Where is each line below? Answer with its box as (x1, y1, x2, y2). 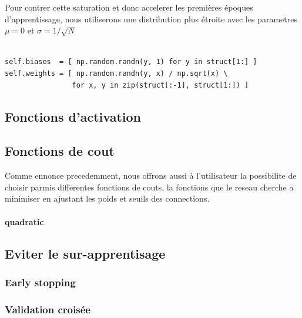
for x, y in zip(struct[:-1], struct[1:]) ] (72, 81, 249, 89)
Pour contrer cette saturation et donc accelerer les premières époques (5, 1, 253, 13)
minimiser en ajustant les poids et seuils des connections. (5, 192, 210, 205)
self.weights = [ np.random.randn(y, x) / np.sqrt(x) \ (5, 69, 228, 78)
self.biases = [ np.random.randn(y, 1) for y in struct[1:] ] (5, 58, 257, 66)
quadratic (5, 215, 44, 227)
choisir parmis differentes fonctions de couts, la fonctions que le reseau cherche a (5, 180, 294, 193)
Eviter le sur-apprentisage (5, 244, 166, 262)
